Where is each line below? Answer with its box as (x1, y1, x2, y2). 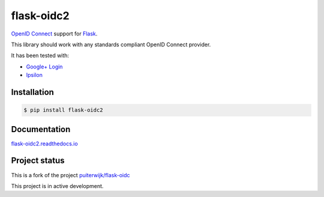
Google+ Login (26, 63, 63, 70)
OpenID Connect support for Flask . (11, 30, 98, 37)
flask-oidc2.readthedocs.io (11, 140, 78, 147)
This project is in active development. (11, 182, 104, 189)
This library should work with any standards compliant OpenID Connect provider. (11, 41, 211, 48)
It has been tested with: (11, 52, 69, 59)
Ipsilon (26, 71, 43, 79)
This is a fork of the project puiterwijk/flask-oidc (11, 171, 130, 178)
